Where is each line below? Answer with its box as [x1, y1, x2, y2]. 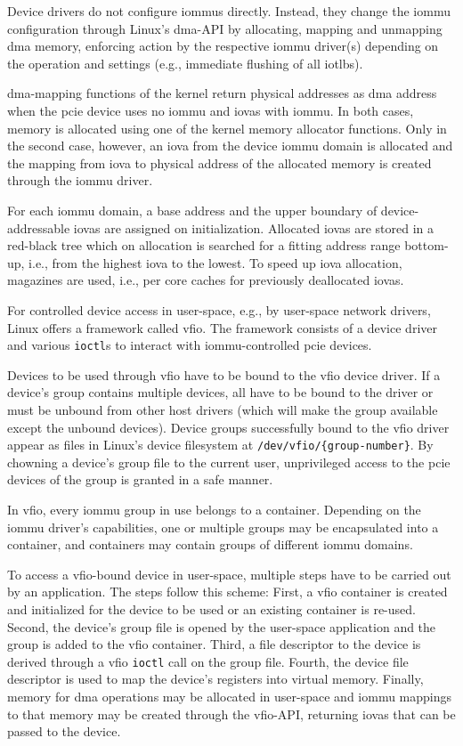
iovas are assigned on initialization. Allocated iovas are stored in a [73, 218, 435, 237]
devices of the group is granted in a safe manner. [7, 470, 273, 489]
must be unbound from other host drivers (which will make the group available [7, 400, 438, 418]
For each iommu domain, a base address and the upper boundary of [7, 200, 378, 219]
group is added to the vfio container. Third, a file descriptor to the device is [7, 635, 421, 653]
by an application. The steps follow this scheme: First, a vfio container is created [7, 582, 448, 601]
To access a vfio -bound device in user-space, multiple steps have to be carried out [7, 564, 451, 583]
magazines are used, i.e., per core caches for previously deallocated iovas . [7, 271, 404, 289]
